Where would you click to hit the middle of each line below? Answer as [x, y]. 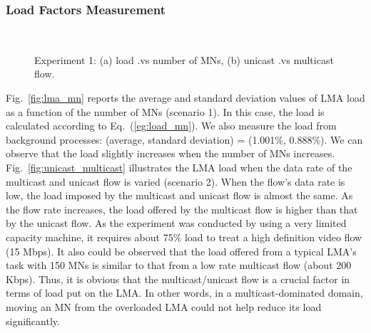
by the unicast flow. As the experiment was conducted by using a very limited [176, 223]
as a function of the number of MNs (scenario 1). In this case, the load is [165, 111]
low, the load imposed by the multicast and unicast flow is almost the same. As [179, 195]
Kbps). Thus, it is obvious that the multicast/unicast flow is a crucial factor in [178, 279]
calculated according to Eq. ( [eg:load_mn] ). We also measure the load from [171, 126]
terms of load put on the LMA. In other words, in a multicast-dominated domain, [184, 293]
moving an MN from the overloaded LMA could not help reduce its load [164, 306]
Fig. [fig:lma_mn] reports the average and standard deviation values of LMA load [185, 97]
